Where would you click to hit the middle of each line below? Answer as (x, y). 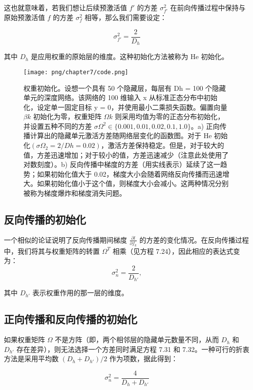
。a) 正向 (205, 126)
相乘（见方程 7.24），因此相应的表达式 (173, 251)
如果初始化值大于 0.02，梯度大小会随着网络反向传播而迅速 (130, 174)
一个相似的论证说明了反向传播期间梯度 (65, 239)
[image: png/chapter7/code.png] (76, 72)
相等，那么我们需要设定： (126, 17)
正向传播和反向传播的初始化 (71, 319)
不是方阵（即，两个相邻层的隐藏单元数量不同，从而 (137, 339)
